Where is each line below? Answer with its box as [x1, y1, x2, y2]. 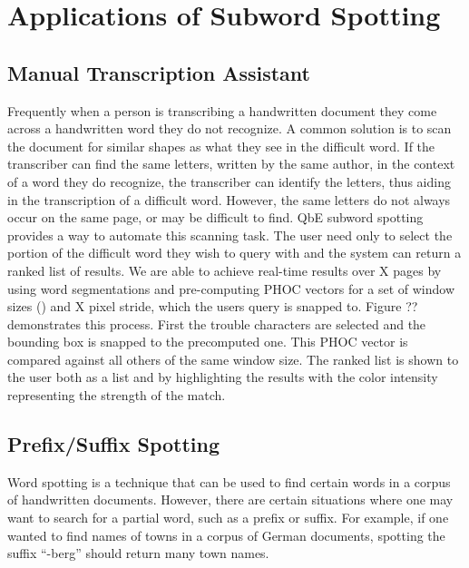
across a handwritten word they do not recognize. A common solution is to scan [7, 119, 452, 138]
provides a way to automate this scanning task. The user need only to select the [7, 225, 453, 244]
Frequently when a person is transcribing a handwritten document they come [7, 101, 437, 120]
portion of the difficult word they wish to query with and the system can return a [7, 243, 462, 262]
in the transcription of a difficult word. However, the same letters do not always [7, 190, 451, 209]
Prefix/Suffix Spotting [7, 430, 220, 458]
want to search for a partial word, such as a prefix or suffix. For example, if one [7, 508, 449, 527]
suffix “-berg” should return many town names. [7, 544, 269, 563]
